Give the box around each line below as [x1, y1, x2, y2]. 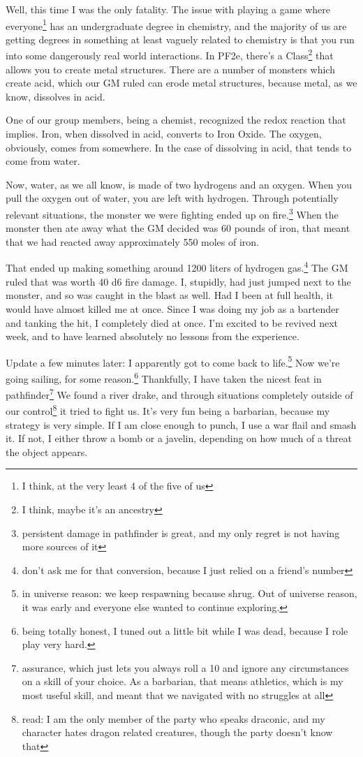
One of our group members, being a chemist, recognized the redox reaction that [6, 112, 346, 127]
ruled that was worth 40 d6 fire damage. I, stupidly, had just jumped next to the [6, 274, 351, 288]
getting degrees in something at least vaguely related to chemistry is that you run [6, 31, 355, 46]
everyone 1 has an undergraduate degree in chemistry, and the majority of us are [6, 16, 347, 33]
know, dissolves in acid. [6, 89, 105, 103]
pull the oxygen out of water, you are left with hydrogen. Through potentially [6, 191, 339, 205]
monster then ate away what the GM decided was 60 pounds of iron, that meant [6, 221, 350, 235]
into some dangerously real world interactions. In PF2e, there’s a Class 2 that [6, 46, 334, 63]
